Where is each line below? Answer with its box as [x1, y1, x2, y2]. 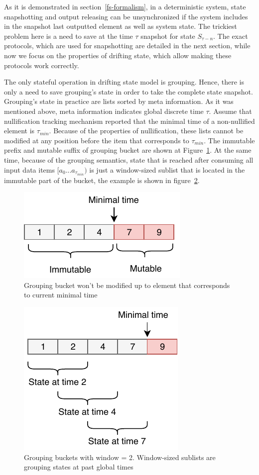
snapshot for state [140, 30, 195, 41]
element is [4, 125, 35, 136]
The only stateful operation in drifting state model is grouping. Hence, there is [4, 77, 244, 87]
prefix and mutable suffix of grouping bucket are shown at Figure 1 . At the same [4, 145, 252, 155]
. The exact [213, 30, 248, 41]
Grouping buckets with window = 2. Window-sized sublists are [24, 452, 216, 462]
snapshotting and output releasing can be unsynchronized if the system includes [4, 11, 248, 21]
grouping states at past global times [24, 462, 133, 472]
